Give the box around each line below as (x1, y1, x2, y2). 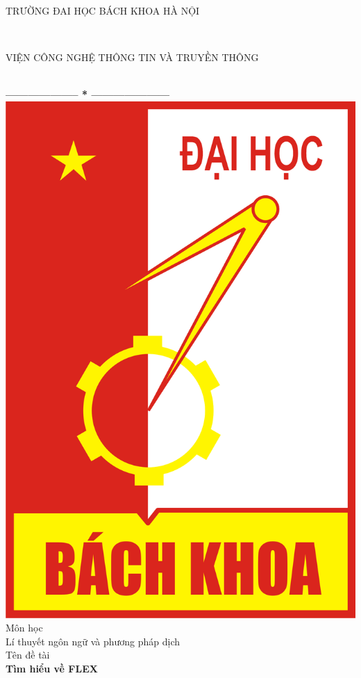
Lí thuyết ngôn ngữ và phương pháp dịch (6, 634, 180, 648)
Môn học (6, 620, 43, 635)
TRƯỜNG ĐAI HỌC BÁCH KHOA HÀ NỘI (6, 3, 200, 17)
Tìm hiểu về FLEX (6, 661, 98, 675)
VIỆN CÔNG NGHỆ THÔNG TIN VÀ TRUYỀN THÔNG (6, 50, 259, 65)
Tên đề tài (6, 647, 50, 662)
